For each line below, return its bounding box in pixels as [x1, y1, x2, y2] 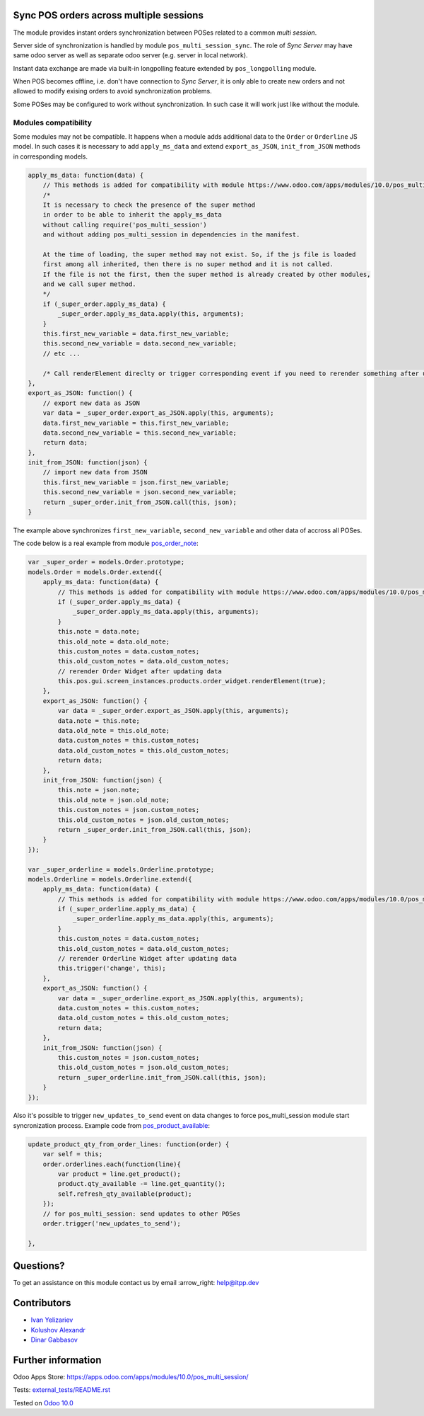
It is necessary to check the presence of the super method [42, 200, 256, 209]
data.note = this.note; [57, 716, 141, 725]
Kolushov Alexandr [30, 1325, 86, 1334]
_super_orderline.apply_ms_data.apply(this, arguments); [72, 915, 274, 923]
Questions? [13, 1260, 65, 1272]
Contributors [13, 1297, 71, 1309]
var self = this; [42, 1150, 103, 1158]
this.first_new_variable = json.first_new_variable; [42, 478, 230, 486]
